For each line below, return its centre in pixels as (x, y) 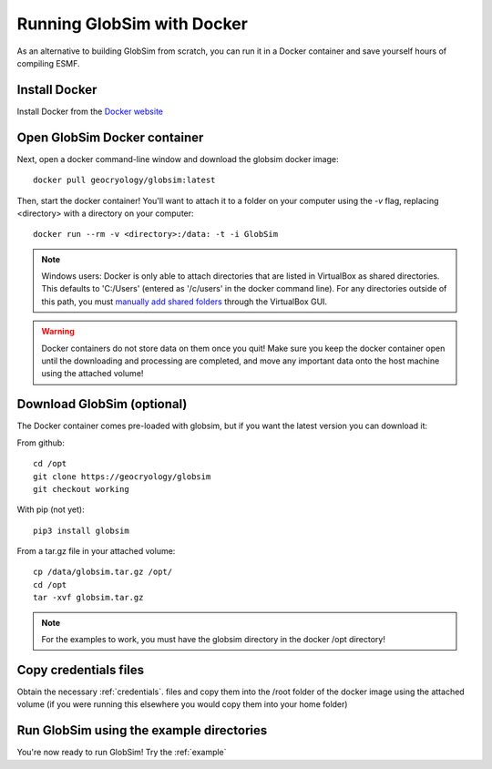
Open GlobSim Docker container (110, 137)
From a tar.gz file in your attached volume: (96, 551)
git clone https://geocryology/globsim (122, 477)
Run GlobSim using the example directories (142, 730)
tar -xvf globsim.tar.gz (88, 598)
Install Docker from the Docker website (90, 111)
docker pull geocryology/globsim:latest (124, 180)
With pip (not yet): (51, 509)
